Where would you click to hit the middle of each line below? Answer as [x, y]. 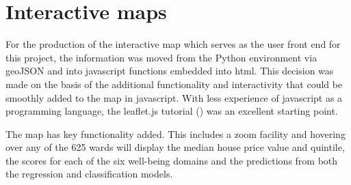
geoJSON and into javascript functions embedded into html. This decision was [170, 71]
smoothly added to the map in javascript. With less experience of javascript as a [174, 97]
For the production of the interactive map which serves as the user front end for [173, 44]
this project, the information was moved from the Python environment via [161, 57]
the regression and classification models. [89, 174]
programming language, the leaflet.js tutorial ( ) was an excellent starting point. [172, 111]
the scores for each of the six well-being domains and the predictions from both [172, 160]
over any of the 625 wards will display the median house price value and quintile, [175, 147]
